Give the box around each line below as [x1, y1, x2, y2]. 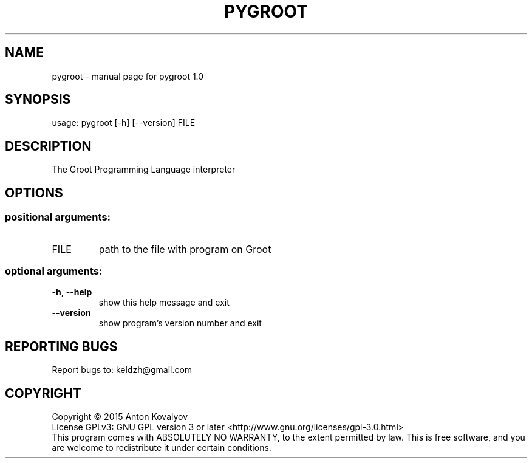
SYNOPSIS [5, 92, 71, 108]
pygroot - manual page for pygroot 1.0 [52, 70, 204, 81]
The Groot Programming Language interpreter [52, 164, 236, 175]
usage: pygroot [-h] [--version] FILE [52, 117, 196, 128]
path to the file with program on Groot [98, 242, 271, 255]
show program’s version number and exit [98, 318, 262, 329]
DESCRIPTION [5, 138, 92, 154]
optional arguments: [5, 264, 103, 277]
